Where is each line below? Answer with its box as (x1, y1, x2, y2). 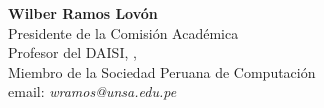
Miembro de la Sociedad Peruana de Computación (8, 61, 316, 82)
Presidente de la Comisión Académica (8, 22, 239, 43)
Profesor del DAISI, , (8, 42, 137, 63)
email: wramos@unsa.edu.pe (8, 81, 177, 102)
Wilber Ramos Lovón (8, 3, 158, 23)
